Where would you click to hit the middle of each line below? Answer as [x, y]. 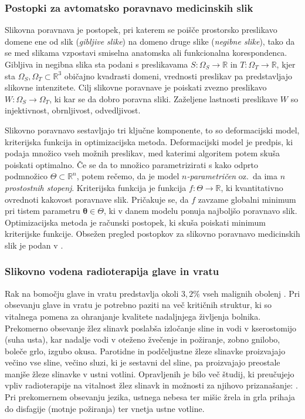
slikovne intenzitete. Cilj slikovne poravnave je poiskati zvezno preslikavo [136, 87]
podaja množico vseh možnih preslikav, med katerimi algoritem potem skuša [143, 153]
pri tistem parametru [43, 211]
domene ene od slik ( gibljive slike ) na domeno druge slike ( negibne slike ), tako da [150, 41]
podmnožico [26, 176]
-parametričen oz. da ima [232, 176]
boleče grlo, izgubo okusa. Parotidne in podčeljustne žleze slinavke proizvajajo [145, 351]
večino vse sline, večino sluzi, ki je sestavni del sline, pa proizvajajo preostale [143, 362]
